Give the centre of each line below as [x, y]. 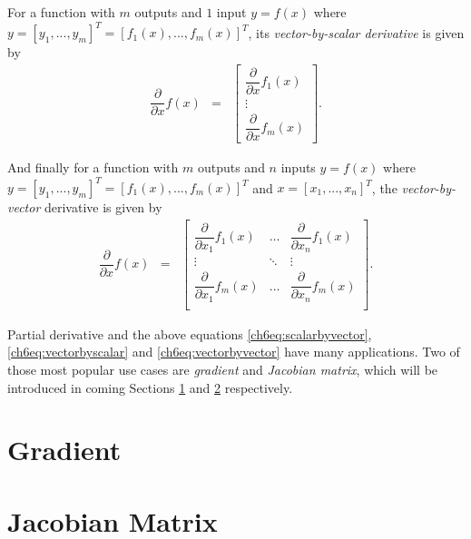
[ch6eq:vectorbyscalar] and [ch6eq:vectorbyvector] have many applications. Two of [234, 352]
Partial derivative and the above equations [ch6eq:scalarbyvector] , [190, 333]
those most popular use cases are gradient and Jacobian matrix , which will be [223, 369]
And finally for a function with [93, 167]
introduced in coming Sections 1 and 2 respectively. [150, 387]
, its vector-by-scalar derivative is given [356, 32]
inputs [298, 167]
